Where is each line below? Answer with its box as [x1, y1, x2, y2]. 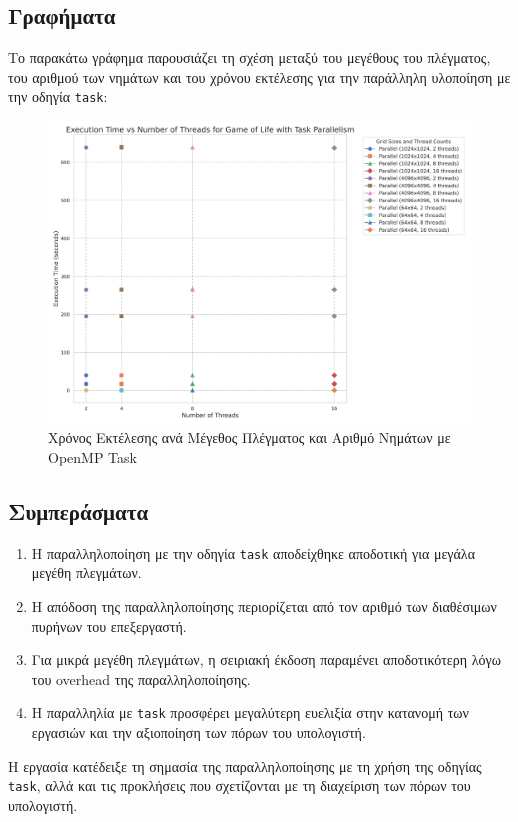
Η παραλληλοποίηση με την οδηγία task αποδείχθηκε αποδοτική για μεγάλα [31, 542, 475, 563]
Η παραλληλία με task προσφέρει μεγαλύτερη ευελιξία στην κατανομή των [31, 702, 469, 723]
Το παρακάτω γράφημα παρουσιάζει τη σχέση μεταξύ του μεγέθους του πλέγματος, [8, 47, 491, 68]
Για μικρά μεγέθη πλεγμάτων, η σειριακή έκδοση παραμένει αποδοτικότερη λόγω [31, 649, 501, 670]
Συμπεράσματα [8, 495, 149, 526]
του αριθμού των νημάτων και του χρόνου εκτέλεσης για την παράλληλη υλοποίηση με [8, 66, 511, 87]
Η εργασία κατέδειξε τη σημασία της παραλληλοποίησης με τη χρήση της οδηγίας [8, 755, 482, 776]
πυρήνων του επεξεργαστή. [31, 615, 187, 636]
